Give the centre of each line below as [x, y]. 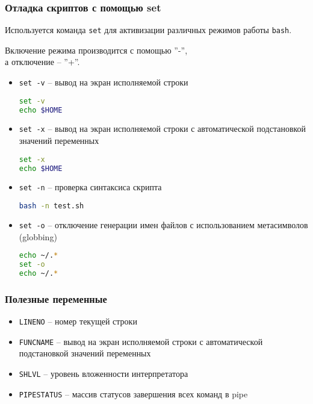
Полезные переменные [56, 298]
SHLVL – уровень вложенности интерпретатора [104, 373]
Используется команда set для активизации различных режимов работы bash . [148, 30]
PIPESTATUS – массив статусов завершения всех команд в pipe [133, 393]
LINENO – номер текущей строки [78, 321]
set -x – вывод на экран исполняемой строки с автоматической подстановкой [163, 129]
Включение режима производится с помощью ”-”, [96, 50]
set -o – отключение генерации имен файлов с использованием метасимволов [163, 225]
